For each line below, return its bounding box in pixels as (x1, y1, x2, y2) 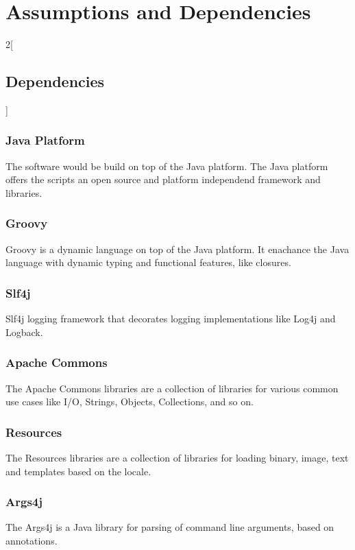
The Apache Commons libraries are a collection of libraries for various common (5, 381, 339, 395)
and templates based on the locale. (5, 464, 151, 478)
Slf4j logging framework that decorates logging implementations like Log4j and (5, 311, 336, 326)
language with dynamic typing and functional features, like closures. (5, 255, 291, 270)
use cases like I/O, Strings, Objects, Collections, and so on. (5, 394, 254, 409)
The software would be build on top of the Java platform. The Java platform (5, 158, 328, 173)
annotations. (5, 533, 58, 547)
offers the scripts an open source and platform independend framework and (5, 172, 321, 187)
